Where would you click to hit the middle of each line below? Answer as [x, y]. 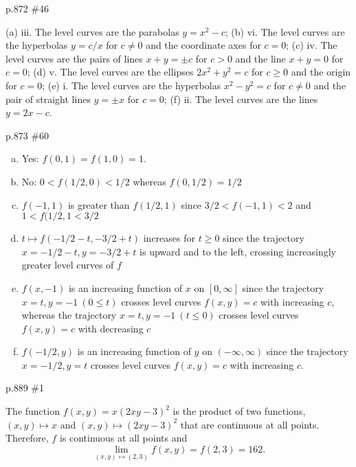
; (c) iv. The [312, 45]
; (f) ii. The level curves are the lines [241, 99]
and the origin [321, 72]
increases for [169, 238]
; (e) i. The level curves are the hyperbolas [132, 85]
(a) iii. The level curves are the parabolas [92, 31]
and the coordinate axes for [203, 45]
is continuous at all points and [123, 438]
